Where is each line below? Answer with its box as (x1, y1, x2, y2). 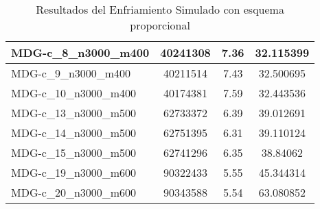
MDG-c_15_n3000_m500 (11, 145, 137, 160)
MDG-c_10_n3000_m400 (11, 85, 137, 101)
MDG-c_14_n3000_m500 (11, 125, 137, 140)
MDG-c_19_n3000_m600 (11, 164, 137, 180)
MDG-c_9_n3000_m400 (11, 65, 131, 81)
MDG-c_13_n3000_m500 (11, 105, 137, 121)
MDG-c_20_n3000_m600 (11, 184, 137, 200)
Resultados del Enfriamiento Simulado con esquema (36, 1, 284, 17)
